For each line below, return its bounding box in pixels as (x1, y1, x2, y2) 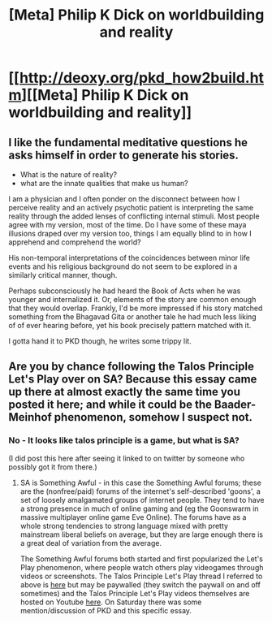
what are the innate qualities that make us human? (19, 179, 188, 188)
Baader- (214, 398, 257, 412)
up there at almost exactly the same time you (8, 385, 241, 399)
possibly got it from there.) (8, 461, 97, 472)
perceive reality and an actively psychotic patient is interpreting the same (8, 203, 254, 212)
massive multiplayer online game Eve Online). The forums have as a (19, 512, 247, 521)
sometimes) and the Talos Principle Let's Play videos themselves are (19, 588, 250, 598)
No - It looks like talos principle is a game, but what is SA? (8, 435, 240, 446)
